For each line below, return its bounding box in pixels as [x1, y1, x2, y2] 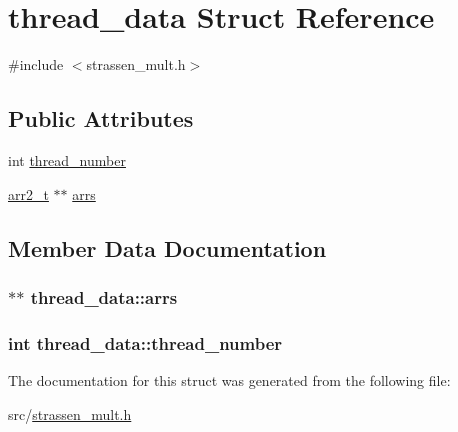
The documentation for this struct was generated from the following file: [8, 369, 451, 390]
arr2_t [8, 183, 49, 204]
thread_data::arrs [30, 284, 178, 309]
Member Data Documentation [8, 232, 327, 263]
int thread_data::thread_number [8, 330, 283, 355]
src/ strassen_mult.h [8, 403, 132, 424]
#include [8, 54, 64, 75]
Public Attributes [8, 103, 194, 134]
